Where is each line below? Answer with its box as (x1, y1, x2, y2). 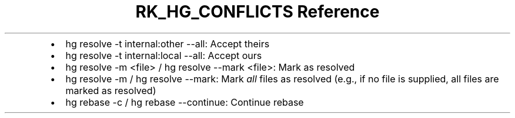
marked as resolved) (65, 84, 156, 96)
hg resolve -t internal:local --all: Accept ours (65, 49, 262, 61)
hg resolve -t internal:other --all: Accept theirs (65, 37, 270, 50)
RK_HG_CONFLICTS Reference (135, 2, 380, 22)
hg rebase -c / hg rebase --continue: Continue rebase (65, 96, 304, 108)
